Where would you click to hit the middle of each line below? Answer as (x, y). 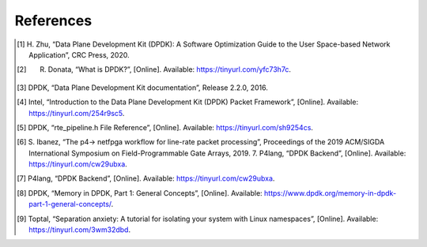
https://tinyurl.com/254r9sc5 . (77, 113)
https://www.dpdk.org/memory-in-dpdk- (330, 193)
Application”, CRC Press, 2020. (79, 54)
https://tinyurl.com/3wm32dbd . (79, 230)
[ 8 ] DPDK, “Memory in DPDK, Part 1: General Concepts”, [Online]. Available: (140, 193)
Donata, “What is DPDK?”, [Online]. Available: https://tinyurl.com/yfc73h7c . (170, 69)
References (53, 21)
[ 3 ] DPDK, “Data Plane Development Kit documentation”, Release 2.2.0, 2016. (142, 88)
